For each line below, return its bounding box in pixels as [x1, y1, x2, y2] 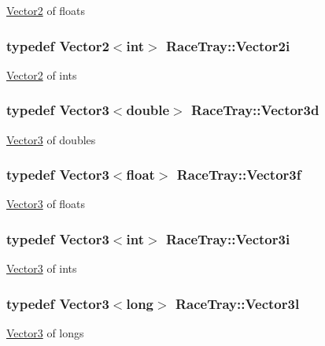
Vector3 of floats [6, 195, 86, 212]
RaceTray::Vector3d [191, 100, 319, 120]
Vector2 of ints [6, 66, 77, 83]
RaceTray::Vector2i [165, 35, 290, 55]
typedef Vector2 [6, 35, 109, 55]
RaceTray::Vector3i [165, 229, 290, 248]
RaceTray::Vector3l [175, 293, 300, 313]
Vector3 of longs [6, 325, 84, 341]
